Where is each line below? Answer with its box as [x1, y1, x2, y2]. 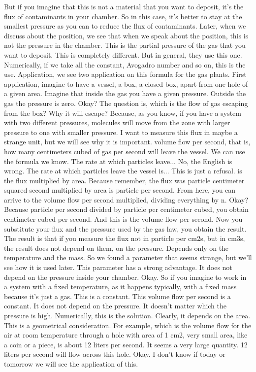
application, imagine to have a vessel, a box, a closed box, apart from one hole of [4, 78, 248, 89]
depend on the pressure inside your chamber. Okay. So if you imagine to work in [4, 271, 247, 282]
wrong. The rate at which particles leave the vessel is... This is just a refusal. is [4, 166, 242, 176]
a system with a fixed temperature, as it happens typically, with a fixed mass [4, 281, 237, 292]
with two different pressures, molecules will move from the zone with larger [4, 117, 230, 128]
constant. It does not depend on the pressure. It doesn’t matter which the [4, 301, 226, 311]
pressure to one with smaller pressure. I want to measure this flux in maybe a [4, 127, 238, 137]
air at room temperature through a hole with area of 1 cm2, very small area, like [4, 330, 248, 340]
